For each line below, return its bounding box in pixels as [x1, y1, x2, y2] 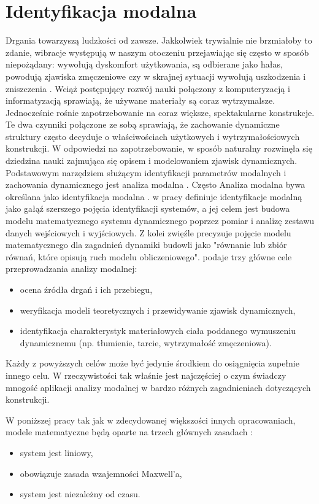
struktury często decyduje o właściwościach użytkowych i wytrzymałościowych [6, 130, 300, 142]
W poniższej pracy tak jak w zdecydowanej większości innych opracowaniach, [6, 413, 296, 426]
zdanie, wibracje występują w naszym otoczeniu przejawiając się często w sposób [6, 45, 309, 58]
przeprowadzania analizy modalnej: [6, 262, 137, 275]
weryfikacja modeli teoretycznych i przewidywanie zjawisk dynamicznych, [20, 303, 296, 316]
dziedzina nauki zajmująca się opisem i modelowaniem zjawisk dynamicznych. [6, 154, 298, 167]
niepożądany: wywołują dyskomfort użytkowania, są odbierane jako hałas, [6, 58, 283, 71]
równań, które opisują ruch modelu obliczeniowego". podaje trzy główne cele [6, 250, 292, 263]
